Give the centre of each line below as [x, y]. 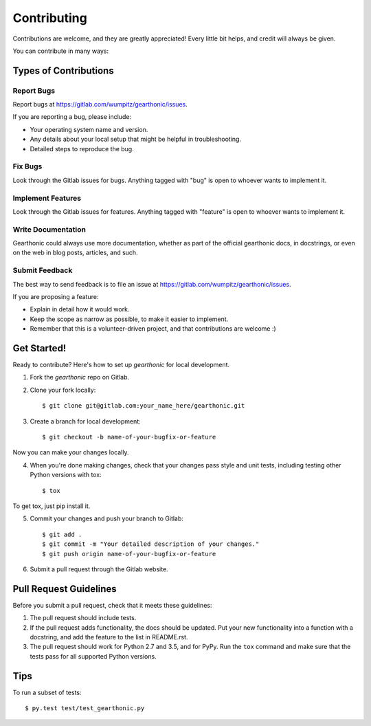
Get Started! [40, 348]
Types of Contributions [63, 70]
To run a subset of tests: [47, 692]
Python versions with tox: [66, 475]
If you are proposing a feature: [56, 297]
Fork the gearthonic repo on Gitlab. [80, 377]
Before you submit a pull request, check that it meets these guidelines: [112, 605]
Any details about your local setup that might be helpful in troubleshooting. [136, 139]
